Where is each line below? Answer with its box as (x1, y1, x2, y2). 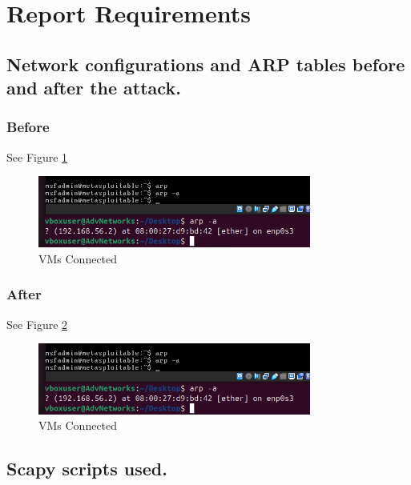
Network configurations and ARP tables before (6, 51, 405, 76)
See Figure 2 (6, 315, 68, 332)
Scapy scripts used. (6, 456, 167, 481)
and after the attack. (6, 75, 181, 100)
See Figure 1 (6, 148, 68, 165)
